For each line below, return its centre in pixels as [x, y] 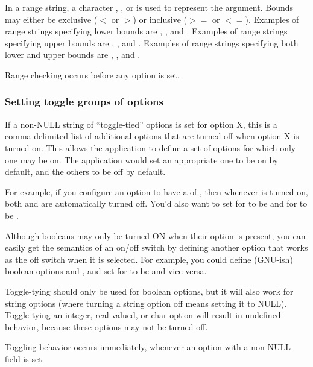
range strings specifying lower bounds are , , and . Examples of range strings [146, 31]
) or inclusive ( [160, 19]
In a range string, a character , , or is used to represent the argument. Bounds [149, 7]
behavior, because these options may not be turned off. [106, 326]
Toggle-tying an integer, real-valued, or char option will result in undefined [143, 315]
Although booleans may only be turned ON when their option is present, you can [155, 235]
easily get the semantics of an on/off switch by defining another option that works [156, 247]
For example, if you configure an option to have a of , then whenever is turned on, [156, 191]
